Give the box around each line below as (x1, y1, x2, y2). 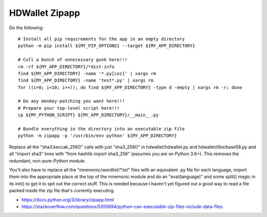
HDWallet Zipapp (9, 7, 80, 18)
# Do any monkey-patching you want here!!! (18, 98, 125, 104)
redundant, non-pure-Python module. (9, 158, 86, 164)
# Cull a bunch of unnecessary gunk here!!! (18, 57, 128, 63)
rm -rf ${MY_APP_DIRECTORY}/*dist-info (18, 64, 115, 69)
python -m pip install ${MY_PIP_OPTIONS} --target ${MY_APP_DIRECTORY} (18, 43, 195, 49)
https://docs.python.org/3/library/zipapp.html (21, 197, 114, 203)
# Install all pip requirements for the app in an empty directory (18, 36, 185, 42)
